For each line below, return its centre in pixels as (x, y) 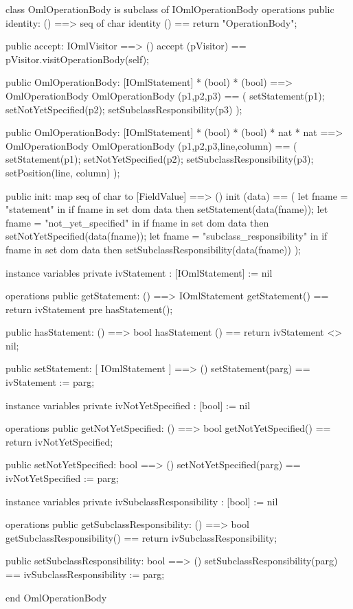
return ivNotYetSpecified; (59, 441)
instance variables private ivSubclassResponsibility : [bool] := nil (142, 501)
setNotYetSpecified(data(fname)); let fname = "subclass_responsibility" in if (167, 236)
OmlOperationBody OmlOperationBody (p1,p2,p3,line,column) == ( (151, 145)
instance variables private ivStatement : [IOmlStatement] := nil (139, 272)
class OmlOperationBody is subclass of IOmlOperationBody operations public (170, 9)
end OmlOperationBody (56, 597)
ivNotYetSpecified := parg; (62, 478)
